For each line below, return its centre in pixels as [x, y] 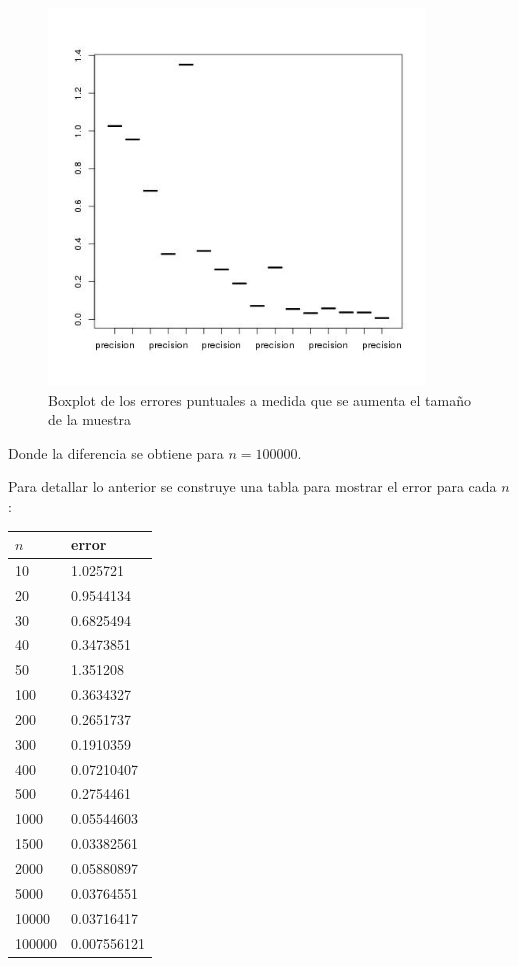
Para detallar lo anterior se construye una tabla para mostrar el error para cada [252, 486]
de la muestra [89, 419]
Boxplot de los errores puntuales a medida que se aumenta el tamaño [259, 399]
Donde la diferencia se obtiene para [116, 452]
